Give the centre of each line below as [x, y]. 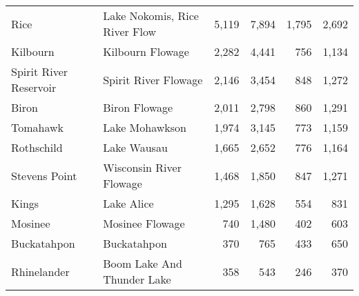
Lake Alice [128, 203]
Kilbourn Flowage [146, 51]
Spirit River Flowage [153, 79]
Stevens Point [44, 175]
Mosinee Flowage [144, 223]
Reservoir [34, 87]
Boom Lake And [143, 263]
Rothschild [37, 147]
